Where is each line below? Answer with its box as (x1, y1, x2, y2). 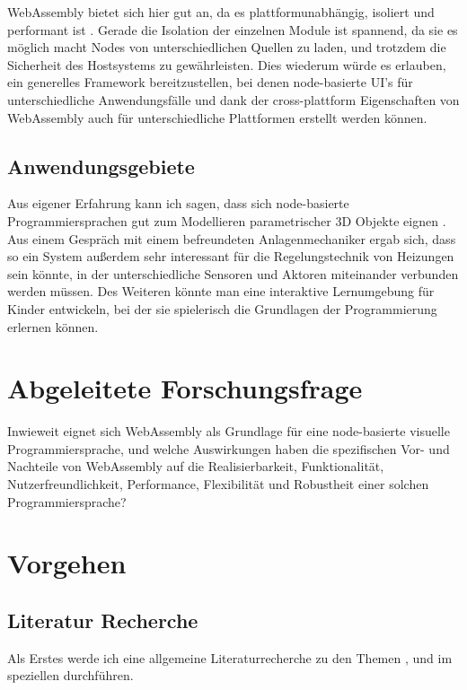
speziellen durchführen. (7, 666, 134, 685)
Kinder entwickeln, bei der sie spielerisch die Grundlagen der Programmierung (7, 299, 437, 318)
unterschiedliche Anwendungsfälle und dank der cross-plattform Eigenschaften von (7, 90, 460, 109)
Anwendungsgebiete (7, 152, 195, 179)
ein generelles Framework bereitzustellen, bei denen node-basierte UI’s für (7, 73, 413, 92)
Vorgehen (7, 545, 127, 581)
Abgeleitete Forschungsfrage (7, 370, 363, 406)
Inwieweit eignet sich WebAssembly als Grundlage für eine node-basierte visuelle (7, 422, 450, 441)
